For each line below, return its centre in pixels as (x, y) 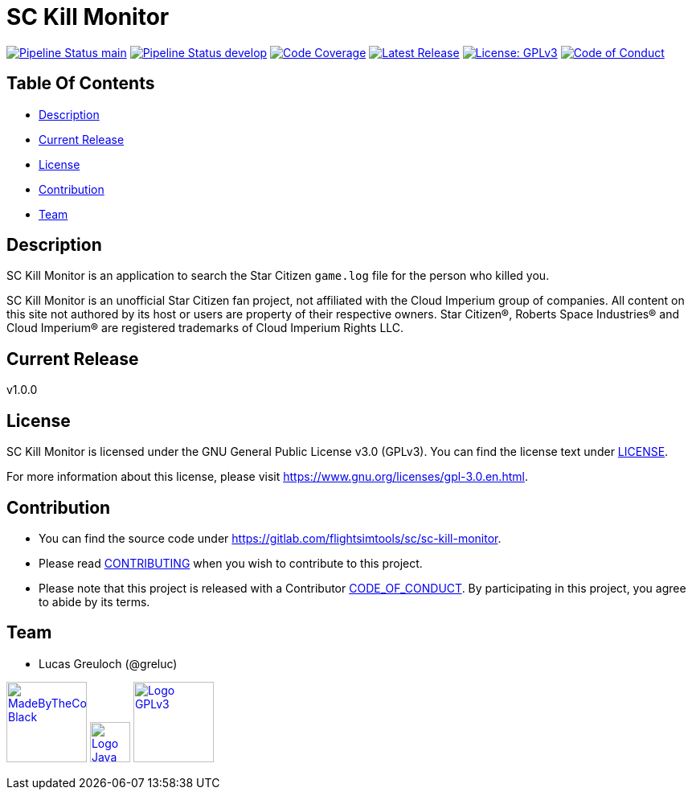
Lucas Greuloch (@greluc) (108, 663)
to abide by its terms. (94, 601)
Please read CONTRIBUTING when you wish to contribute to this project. (231, 563)
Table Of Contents (81, 84)
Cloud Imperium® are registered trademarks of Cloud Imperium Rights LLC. (205, 328)
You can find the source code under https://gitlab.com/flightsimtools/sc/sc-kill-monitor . (270, 538)
